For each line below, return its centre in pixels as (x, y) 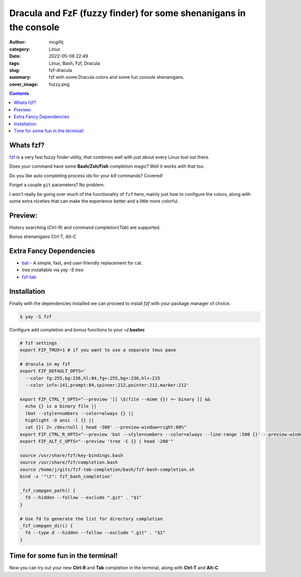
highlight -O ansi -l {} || (60, 420)
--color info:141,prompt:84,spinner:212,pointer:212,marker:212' (107, 385)
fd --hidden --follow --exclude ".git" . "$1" (84, 498)
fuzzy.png (59, 84)
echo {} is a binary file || (61, 406)
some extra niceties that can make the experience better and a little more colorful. (94, 201)
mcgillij (56, 42)
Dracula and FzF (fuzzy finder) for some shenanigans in (127, 13)
